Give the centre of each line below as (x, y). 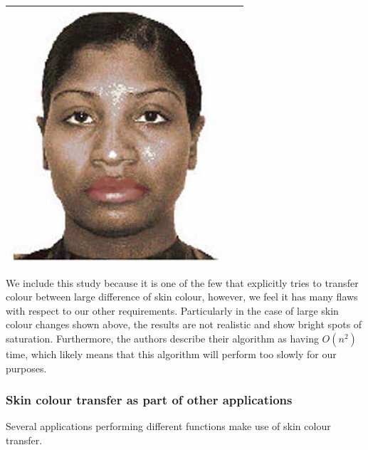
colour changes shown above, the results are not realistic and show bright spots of (184, 324)
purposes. (26, 368)
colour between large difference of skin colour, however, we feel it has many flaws (182, 297)
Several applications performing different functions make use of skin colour (168, 426)
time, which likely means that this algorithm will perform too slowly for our (171, 354)
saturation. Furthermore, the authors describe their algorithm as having (162, 338)
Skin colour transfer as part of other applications (149, 400)
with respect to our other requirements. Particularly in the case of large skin (172, 310)
